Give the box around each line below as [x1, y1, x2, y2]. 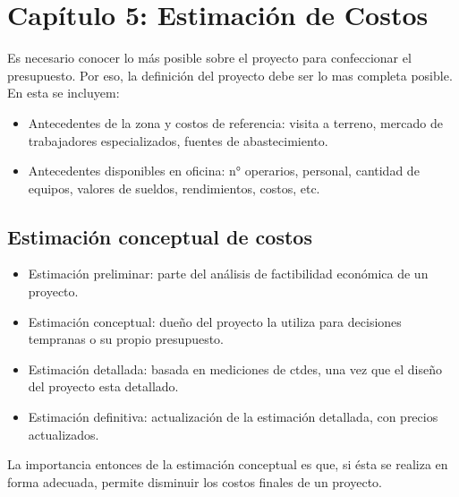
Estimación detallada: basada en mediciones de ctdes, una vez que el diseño [28, 359, 442, 378]
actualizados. [28, 424, 99, 443]
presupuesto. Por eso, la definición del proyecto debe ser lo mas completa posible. [7, 65, 453, 84]
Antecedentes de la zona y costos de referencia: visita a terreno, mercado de [28, 113, 443, 132]
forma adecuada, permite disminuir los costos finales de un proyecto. [7, 472, 382, 491]
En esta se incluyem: [7, 83, 120, 102]
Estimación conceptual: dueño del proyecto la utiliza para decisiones [28, 312, 402, 330]
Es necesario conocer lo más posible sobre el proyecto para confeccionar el [7, 48, 412, 67]
